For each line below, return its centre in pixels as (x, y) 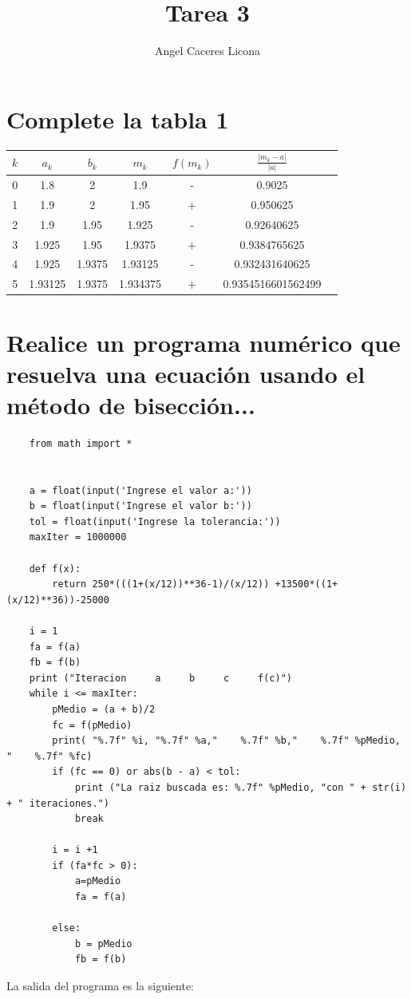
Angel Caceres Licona (207, 51)
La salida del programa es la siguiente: (100, 986)
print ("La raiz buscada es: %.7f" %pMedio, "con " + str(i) (241, 787)
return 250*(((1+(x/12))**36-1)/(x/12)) (161, 584)
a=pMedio (98, 881)
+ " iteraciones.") (58, 803)
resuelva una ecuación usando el (186, 373)
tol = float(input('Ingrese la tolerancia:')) (155, 521)
